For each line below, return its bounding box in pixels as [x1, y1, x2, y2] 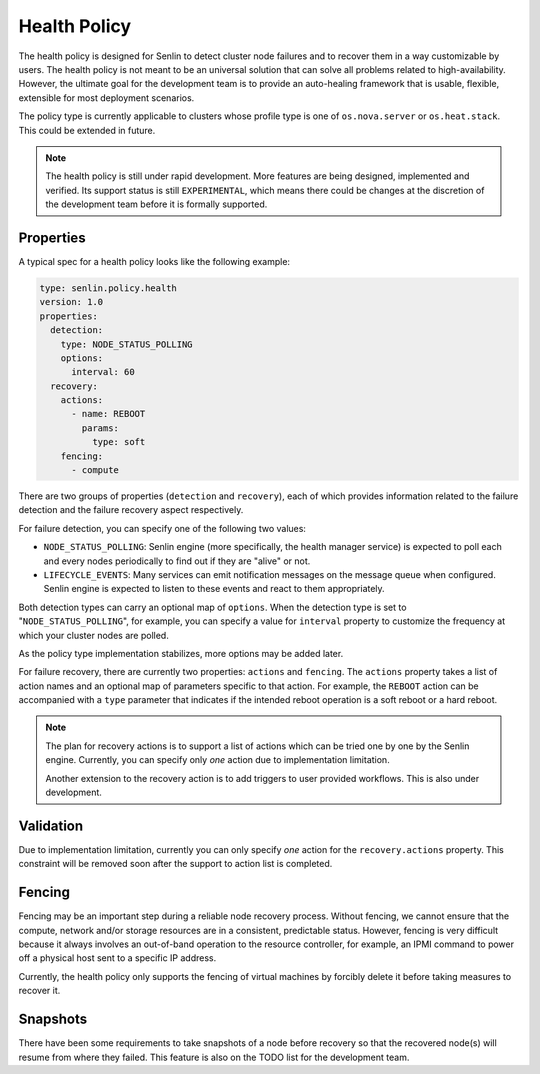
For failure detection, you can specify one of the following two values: [18, 522, 307, 534]
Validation [18, 817, 84, 834]
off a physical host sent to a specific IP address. [18, 952, 217, 964]
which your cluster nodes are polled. [18, 629, 169, 641]
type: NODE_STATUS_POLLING [60, 338, 194, 350]
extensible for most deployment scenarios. [18, 91, 195, 104]
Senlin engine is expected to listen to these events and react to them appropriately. [43, 583, 385, 595]
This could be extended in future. [18, 124, 156, 136]
